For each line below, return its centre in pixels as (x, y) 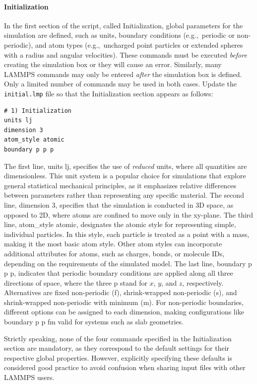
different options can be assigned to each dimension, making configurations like (124, 312)
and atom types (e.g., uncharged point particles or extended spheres (139, 44)
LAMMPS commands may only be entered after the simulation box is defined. (123, 74)
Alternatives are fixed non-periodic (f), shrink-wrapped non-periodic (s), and (121, 292)
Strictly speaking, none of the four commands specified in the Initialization (118, 338)
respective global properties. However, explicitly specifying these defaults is (118, 357)
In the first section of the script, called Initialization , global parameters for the (124, 25)
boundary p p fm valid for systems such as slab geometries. (94, 322)
